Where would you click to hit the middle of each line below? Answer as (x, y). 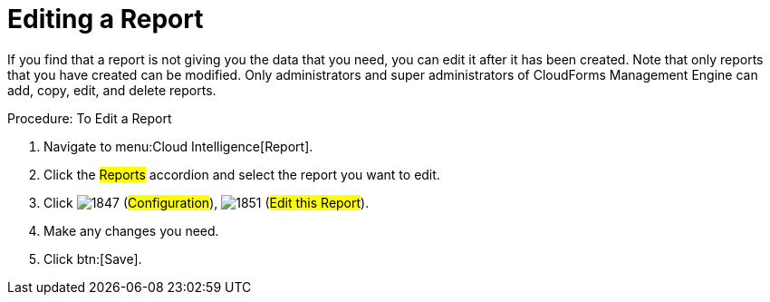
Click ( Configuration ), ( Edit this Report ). (207, 202)
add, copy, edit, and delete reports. (112, 90)
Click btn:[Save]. (93, 258)
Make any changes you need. (131, 230)
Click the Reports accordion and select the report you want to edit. (242, 174)
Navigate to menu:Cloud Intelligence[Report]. (178, 146)
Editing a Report (106, 19)
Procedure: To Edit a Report (90, 118)
